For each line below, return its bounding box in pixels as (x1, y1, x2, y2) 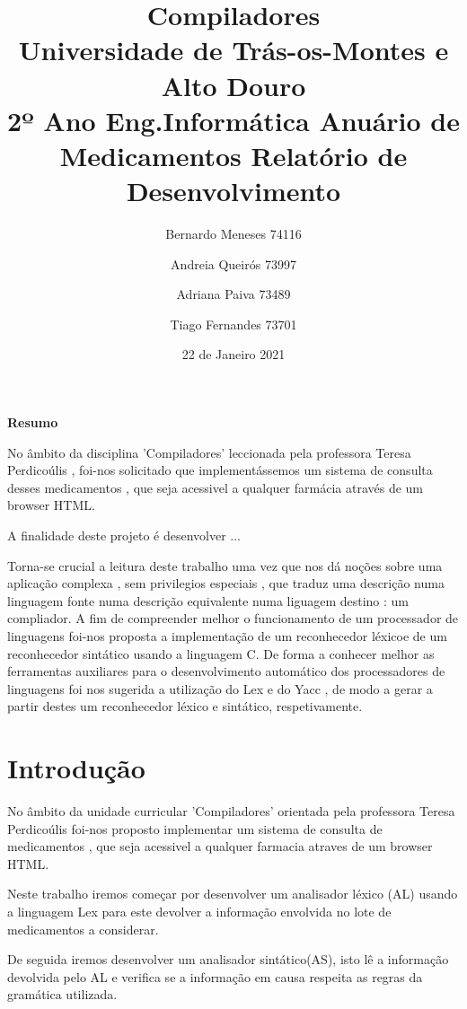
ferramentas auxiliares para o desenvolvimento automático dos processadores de (7, 662, 445, 680)
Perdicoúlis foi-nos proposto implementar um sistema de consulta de (7, 819, 383, 838)
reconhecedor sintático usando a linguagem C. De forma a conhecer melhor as (7, 644, 435, 662)
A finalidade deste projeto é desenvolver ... (7, 526, 242, 544)
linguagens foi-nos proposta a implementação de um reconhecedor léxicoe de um (7, 626, 447, 645)
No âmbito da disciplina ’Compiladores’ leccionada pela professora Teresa (7, 443, 411, 461)
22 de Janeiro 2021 (181, 345, 286, 364)
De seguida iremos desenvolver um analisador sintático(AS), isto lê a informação (7, 950, 449, 969)
